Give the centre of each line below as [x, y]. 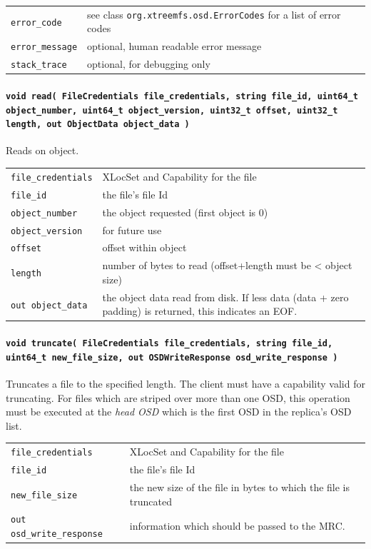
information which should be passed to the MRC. [237, 526]
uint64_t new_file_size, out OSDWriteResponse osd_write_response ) [172, 357]
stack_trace [39, 65]
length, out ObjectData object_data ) [98, 125]
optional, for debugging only [149, 64]
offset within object [144, 247]
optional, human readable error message [174, 46]
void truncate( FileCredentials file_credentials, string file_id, [169, 344]
